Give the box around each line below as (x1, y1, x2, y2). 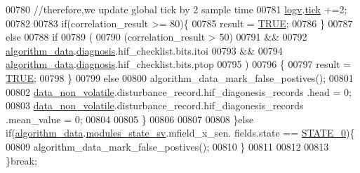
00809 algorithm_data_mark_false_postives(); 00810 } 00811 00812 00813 (6, 139, 329, 153)
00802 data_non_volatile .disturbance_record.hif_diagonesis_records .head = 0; (6, 84, 352, 99)
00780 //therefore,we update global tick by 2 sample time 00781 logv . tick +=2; (6, 2, 347, 16)
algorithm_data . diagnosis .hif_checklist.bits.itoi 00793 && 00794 (6, 43, 283, 57)
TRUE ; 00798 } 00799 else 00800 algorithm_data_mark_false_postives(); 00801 (6, 70, 354, 85)
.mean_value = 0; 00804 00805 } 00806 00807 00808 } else (6, 111, 254, 126)
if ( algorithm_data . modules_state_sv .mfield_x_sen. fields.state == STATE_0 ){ (6, 125, 355, 140)
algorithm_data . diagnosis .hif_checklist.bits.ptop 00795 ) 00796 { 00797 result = (6, 57, 352, 71)
